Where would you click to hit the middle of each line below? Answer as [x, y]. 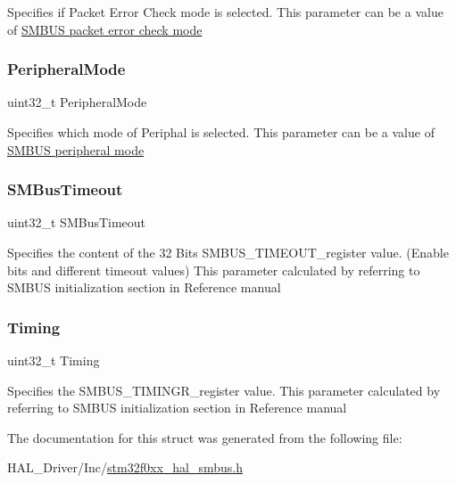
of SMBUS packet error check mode [105, 29]
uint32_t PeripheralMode [77, 102]
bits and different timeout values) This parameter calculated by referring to [214, 270]
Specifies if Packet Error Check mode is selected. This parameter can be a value [225, 12]
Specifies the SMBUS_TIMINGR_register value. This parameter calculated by [224, 390]
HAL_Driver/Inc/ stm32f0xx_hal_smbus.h [125, 467]
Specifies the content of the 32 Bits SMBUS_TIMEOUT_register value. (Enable [228, 252]
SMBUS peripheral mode [76, 149]
